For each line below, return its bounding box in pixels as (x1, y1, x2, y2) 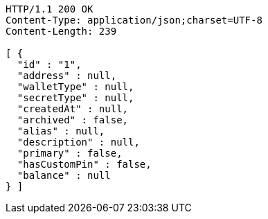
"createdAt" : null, (17, 103, 129, 114)
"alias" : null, (17, 125, 105, 137)
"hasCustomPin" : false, (17, 159, 152, 170)
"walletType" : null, (17, 81, 134, 92)
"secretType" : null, (17, 92, 134, 103)
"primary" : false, (17, 148, 123, 159)
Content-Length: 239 (6, 26, 117, 37)
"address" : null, (17, 70, 117, 81)
